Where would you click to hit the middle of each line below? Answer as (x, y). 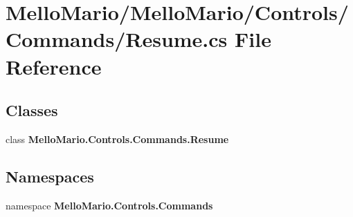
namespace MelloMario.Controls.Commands (109, 205)
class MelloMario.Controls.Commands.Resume (117, 139)
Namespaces (50, 176)
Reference (54, 66)
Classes (32, 110)
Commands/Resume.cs (117, 39)
